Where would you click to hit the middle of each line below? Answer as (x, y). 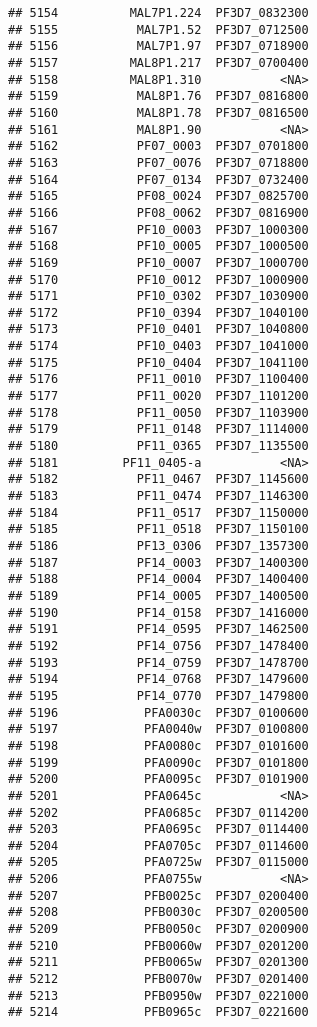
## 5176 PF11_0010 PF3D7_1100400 (158, 379)
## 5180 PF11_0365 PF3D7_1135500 (158, 446)
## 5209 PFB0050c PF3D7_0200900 (158, 929)
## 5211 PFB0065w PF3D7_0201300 (158, 962)
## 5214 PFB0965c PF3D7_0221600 (158, 1012)
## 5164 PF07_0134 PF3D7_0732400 (158, 179)
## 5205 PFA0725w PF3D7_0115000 (158, 862)
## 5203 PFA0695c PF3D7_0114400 (158, 829)
